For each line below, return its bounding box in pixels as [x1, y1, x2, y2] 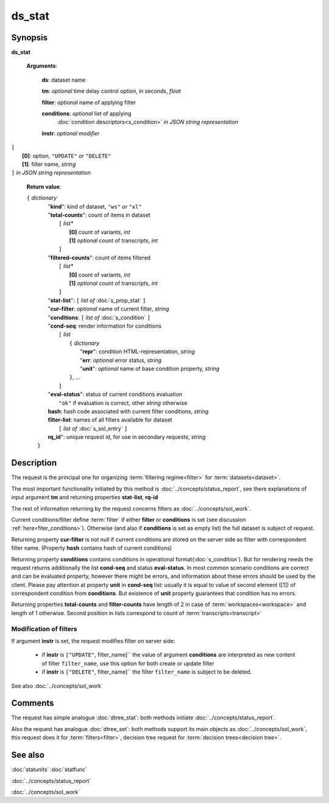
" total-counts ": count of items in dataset [48, 211, 150, 218]
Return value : [26, 183, 62, 190]
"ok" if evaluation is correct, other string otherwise [58, 399, 188, 406]
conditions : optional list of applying [41, 110, 132, 117]
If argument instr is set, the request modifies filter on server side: [11, 637, 175, 644]
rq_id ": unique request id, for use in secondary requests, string [48, 433, 206, 441]
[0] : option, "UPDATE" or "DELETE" [22, 152, 111, 159]
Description [11, 458, 57, 468]
